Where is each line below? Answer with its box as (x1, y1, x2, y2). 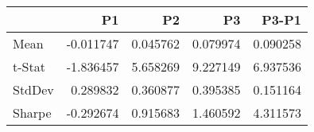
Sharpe (13, 103, 52, 122)
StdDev (13, 80, 54, 99)
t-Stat (13, 57, 45, 76)
